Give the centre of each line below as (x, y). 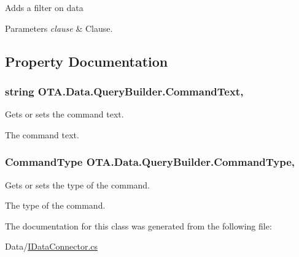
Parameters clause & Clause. (59, 28)
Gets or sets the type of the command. (77, 184)
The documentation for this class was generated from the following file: (138, 225)
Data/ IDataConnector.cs (52, 246)
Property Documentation (87, 61)
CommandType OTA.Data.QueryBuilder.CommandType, (150, 162)
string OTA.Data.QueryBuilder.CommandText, (124, 91)
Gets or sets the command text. (64, 114)
